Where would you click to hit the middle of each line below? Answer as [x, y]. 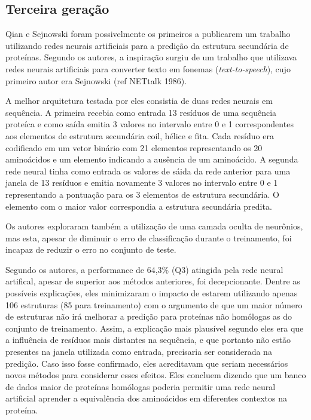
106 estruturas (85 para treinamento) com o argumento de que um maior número [154, 304]
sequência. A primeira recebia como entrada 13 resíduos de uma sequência [141, 112]
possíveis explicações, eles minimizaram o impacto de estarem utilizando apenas [152, 293]
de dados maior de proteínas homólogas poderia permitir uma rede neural [141, 386]
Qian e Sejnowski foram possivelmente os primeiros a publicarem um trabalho [148, 34]
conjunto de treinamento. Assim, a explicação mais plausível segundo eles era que [155, 328]
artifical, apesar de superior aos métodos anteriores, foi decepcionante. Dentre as [153, 281]
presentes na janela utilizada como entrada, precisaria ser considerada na [139, 352]
